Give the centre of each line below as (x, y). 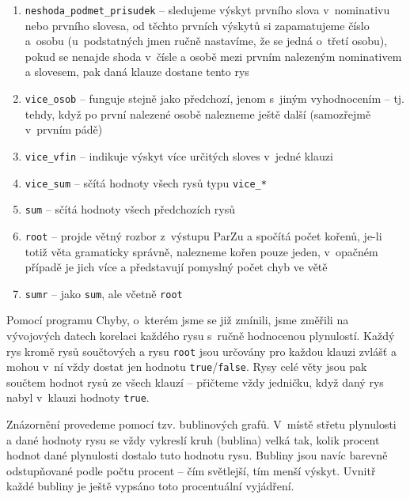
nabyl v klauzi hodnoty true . (78, 397)
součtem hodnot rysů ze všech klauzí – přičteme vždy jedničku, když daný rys (195, 382)
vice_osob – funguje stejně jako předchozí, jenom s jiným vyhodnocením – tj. (215, 98)
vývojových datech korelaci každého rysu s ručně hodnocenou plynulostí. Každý (201, 335)
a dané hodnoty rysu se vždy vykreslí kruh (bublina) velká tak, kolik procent (193, 439)
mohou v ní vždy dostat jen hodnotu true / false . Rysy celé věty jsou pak (187, 367)
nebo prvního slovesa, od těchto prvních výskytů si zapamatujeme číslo (197, 25)
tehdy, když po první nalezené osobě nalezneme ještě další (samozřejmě (198, 113)
